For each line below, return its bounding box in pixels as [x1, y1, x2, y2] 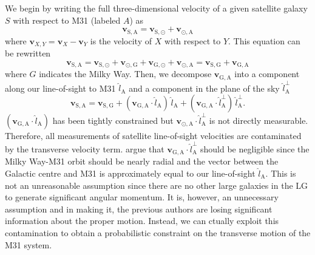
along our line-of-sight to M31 [5, 81, 116, 94]
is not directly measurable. [209, 114, 308, 126]
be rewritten [5, 47, 51, 59]
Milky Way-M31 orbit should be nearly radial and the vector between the [5, 155, 279, 168]
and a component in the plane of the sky [129, 81, 280, 94]
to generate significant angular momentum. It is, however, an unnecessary [5, 191, 279, 203]
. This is [265, 166, 296, 179]
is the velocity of [90, 34, 152, 47]
